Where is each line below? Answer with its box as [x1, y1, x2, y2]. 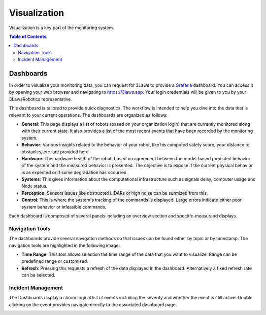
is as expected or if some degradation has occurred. [21, 169, 128, 175]
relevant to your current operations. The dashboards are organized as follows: [9, 112, 167, 118]
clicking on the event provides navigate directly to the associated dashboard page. [9, 301, 177, 308]
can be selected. [21, 272, 56, 278]
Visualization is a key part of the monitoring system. [9, 25, 114, 31]
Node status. [21, 183, 48, 189]
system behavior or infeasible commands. [21, 204, 107, 210]
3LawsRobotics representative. [9, 96, 72, 102]
